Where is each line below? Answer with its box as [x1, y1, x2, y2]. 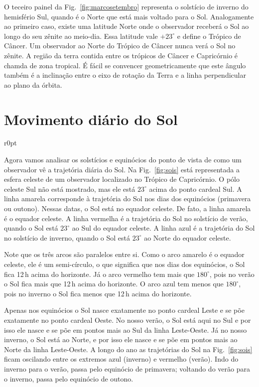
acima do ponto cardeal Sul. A [149, 183, 242, 194]
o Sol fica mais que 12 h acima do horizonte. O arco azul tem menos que [4, 278, 224, 289]
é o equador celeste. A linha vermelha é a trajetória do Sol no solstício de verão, [4, 213, 248, 223]
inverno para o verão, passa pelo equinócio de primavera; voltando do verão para [4, 363, 250, 374]
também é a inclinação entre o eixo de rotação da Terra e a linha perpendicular [4, 70, 246, 80]
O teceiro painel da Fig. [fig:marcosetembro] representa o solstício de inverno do [4, 1, 249, 11]
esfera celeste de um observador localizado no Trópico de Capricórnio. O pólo [4, 174, 240, 184]
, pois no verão [209, 268, 255, 279]
